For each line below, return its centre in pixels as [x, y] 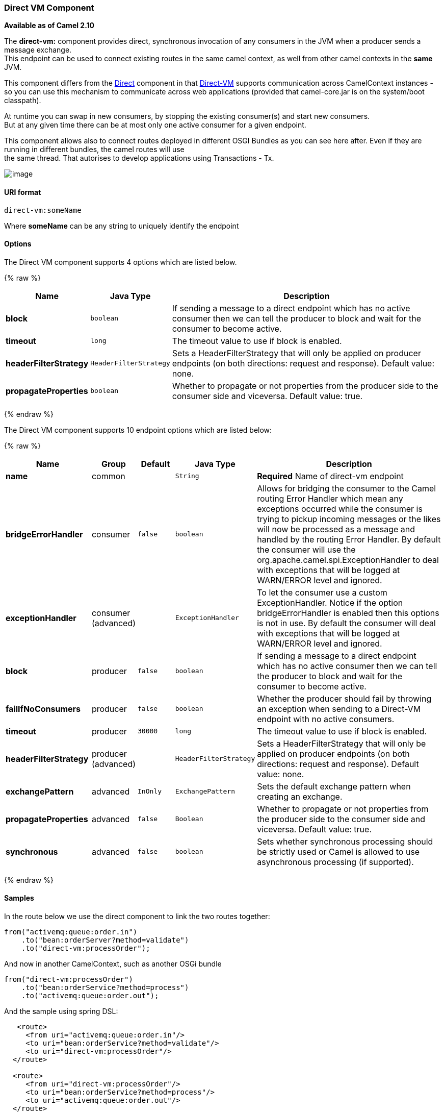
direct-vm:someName [43, 210]
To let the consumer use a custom [322, 592]
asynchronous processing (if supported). [335, 862]
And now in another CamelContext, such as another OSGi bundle [113, 964]
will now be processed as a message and [336, 529]
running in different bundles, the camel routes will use [94, 150]
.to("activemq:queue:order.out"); [90, 996]
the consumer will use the [306, 549]
